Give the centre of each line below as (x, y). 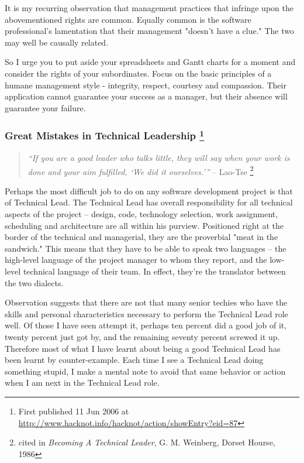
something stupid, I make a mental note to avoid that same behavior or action (145, 371)
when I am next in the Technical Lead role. (82, 383)
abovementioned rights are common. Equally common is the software (128, 19)
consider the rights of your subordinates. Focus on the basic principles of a (138, 73)
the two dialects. (34, 282)
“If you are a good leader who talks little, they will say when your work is (159, 158)
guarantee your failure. (45, 107)
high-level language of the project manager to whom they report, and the (136, 260)
